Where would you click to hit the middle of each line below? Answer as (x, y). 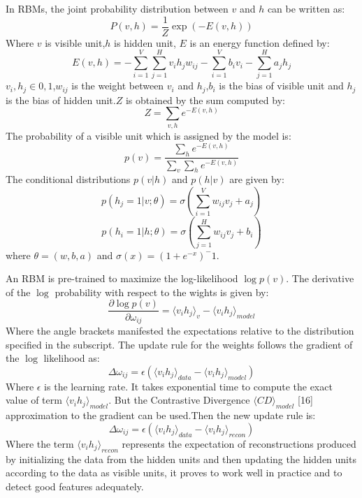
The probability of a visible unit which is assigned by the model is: (149, 135)
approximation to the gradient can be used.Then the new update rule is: (161, 415)
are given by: (257, 179)
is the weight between (118, 86)
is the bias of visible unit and (281, 86)
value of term (34, 400)
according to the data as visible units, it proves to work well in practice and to (174, 473)
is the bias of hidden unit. (61, 100)
